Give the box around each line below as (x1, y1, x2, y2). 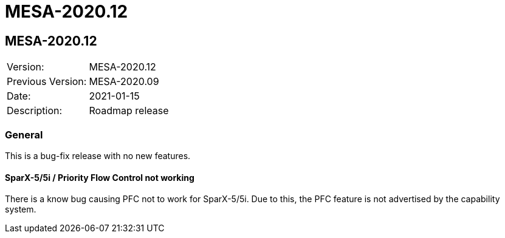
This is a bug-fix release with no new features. (5, 150, 191, 161)
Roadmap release (89, 104, 169, 117)
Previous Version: (7, 75, 87, 88)
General (5, 128, 43, 141)
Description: (7, 104, 63, 117)
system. (5, 204, 36, 215)
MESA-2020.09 (89, 75, 159, 88)
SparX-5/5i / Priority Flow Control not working (5, 172, 194, 183)
